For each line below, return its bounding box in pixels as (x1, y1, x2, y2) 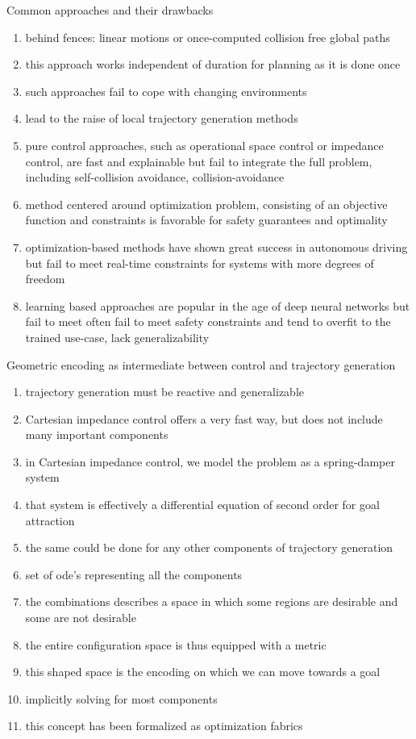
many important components (25, 426, 168, 443)
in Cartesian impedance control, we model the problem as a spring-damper (25, 453, 395, 470)
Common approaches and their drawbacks (6, 2, 214, 18)
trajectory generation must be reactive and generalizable (25, 383, 305, 400)
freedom (25, 270, 65, 287)
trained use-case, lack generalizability (25, 328, 210, 345)
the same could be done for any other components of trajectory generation (25, 539, 393, 556)
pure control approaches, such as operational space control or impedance (25, 136, 384, 153)
